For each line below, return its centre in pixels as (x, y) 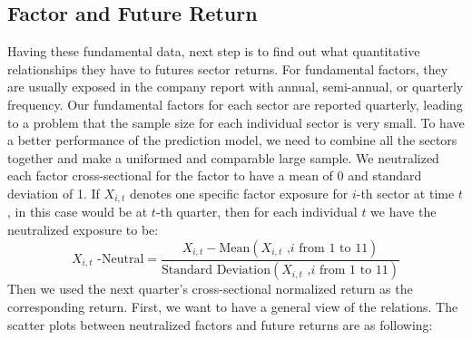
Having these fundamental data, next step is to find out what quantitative (214, 51)
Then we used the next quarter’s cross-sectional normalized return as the (210, 289)
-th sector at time (405, 193)
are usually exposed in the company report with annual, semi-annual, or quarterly (236, 87)
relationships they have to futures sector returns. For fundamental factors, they (228, 68)
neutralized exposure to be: (83, 229)
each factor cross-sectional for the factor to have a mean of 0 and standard (215, 175)
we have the (403, 212)
